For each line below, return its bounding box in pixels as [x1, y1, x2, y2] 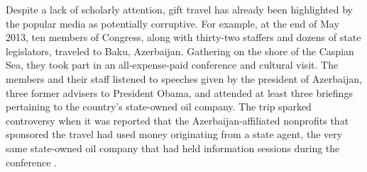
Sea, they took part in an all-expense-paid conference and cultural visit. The [6, 57, 339, 72]
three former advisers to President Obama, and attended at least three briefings [6, 85, 353, 100]
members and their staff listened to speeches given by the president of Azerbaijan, [6, 71, 362, 86]
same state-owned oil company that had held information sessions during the [6, 140, 340, 155]
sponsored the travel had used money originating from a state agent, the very [6, 127, 343, 142]
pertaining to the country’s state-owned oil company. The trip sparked [6, 99, 312, 114]
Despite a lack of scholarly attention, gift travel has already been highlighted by [6, 2, 354, 16]
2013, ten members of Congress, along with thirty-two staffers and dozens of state [6, 30, 361, 45]
